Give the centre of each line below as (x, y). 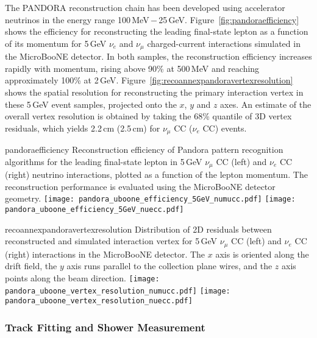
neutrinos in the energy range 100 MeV (77, 19)
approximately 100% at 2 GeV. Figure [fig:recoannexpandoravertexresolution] (149, 80)
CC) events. (225, 128)
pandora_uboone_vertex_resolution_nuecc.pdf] (99, 301)
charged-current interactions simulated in (224, 43)
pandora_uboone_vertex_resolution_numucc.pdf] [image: (118, 291)
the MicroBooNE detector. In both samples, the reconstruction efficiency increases (158, 56)
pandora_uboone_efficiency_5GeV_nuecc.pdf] (94, 210)
